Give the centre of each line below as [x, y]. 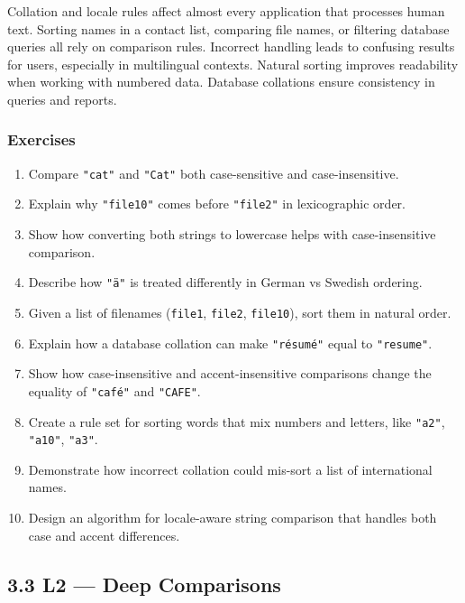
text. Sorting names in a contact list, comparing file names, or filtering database [228, 28]
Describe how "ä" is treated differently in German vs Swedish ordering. [225, 282]
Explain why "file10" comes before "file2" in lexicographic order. [217, 204]
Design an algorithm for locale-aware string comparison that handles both [232, 517]
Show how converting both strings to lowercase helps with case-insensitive [232, 234]
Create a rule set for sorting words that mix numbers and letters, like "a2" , [237, 421]
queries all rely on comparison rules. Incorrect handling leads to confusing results [231, 46]
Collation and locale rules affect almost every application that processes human [226, 11]
